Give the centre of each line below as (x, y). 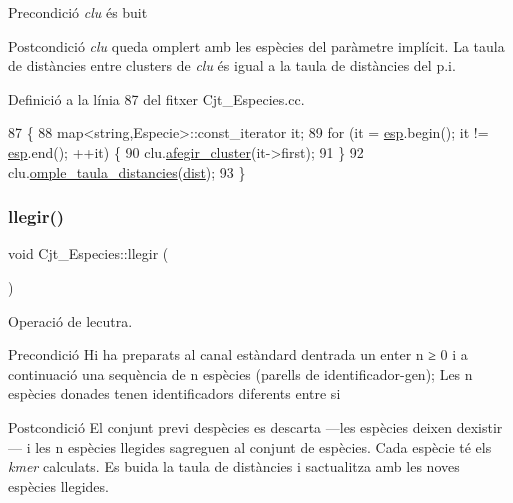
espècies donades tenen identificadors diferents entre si (174, 393)
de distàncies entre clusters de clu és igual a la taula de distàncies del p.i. (232, 65)
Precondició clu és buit (78, 12)
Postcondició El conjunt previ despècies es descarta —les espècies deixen (230, 426)
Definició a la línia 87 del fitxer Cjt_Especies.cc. (156, 98)
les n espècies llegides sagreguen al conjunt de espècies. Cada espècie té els (263, 446)
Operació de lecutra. (70, 320)
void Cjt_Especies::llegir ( (88, 253)
